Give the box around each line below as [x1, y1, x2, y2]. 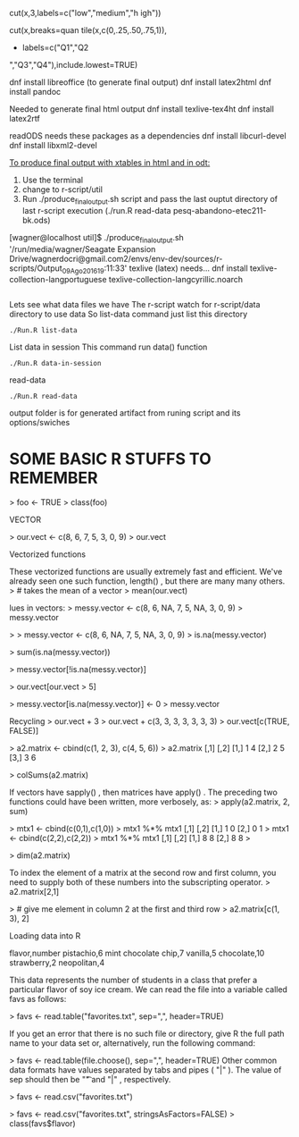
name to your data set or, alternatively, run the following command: [9, 1038, 256, 1049]
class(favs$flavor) [9, 1118, 76, 1129]
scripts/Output [9, 263, 62, 274]
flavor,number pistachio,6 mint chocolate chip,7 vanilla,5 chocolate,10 [9, 947, 265, 959]
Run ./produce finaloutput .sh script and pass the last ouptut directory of [21, 194, 278, 206]
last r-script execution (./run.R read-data [21, 205, 171, 215]
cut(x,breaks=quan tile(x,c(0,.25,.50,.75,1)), [9, 25, 168, 35]
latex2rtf [9, 114, 40, 123]
